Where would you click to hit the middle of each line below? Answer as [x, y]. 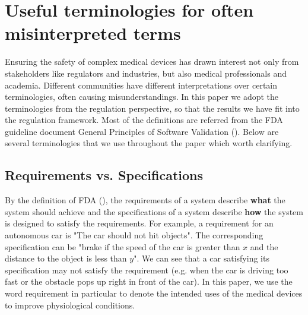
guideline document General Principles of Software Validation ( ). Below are [142, 131]
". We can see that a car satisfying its [201, 258]
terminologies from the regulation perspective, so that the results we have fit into [152, 108]
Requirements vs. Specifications [104, 175]
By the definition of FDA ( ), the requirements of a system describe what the [145, 200]
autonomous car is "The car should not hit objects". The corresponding [134, 235]
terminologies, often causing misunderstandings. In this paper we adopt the [142, 97]
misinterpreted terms [93, 33]
